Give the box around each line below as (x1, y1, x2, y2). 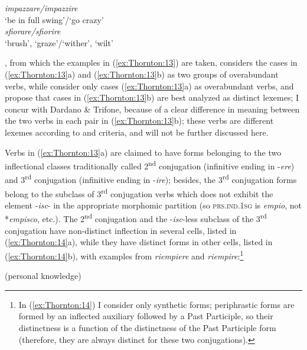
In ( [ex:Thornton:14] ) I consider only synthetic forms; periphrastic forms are (18, 298, 295, 310)
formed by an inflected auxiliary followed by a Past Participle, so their (18, 310, 273, 322)
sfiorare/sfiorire (5, 25, 61, 37)
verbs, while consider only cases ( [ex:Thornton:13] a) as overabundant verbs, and (5, 79, 294, 92)
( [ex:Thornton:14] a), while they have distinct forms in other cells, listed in (5, 236, 273, 248)
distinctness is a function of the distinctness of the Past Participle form (18, 321, 276, 333)
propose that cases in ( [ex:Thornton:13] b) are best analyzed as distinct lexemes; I (5, 91, 299, 104)
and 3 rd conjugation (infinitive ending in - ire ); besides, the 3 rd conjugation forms (5, 172, 297, 186)
